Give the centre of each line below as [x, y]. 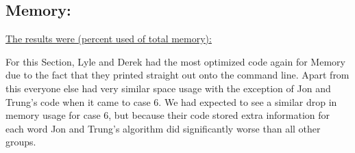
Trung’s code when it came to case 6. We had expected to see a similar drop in [171, 101]
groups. [21, 142]
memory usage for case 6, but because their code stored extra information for [168, 115]
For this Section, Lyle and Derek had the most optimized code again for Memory [175, 61]
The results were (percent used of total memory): [109, 39]
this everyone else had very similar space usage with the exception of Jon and [168, 88]
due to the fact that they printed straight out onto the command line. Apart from [177, 75]
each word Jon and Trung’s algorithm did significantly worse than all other [163, 128]
